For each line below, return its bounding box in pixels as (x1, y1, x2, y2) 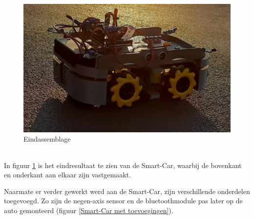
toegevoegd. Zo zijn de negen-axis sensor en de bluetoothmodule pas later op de (4, 195, 243, 206)
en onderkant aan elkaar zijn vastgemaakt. (4, 170, 131, 180)
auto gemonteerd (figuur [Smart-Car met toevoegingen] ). (4, 205, 173, 215)
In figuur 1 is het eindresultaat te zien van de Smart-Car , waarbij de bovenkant (4, 160, 242, 170)
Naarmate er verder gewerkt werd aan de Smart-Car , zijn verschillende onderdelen (4, 186, 250, 196)
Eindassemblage (23, 134, 71, 144)
